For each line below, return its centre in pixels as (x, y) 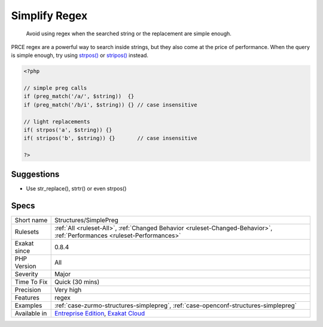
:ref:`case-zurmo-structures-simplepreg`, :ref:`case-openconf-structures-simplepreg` (176, 305)
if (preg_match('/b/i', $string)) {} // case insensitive (110, 105)
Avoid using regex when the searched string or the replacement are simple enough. (129, 34)
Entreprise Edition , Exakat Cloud (100, 313)
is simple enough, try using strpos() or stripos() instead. (80, 55)
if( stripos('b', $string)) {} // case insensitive (110, 138)
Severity (26, 274)
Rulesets (27, 232)
